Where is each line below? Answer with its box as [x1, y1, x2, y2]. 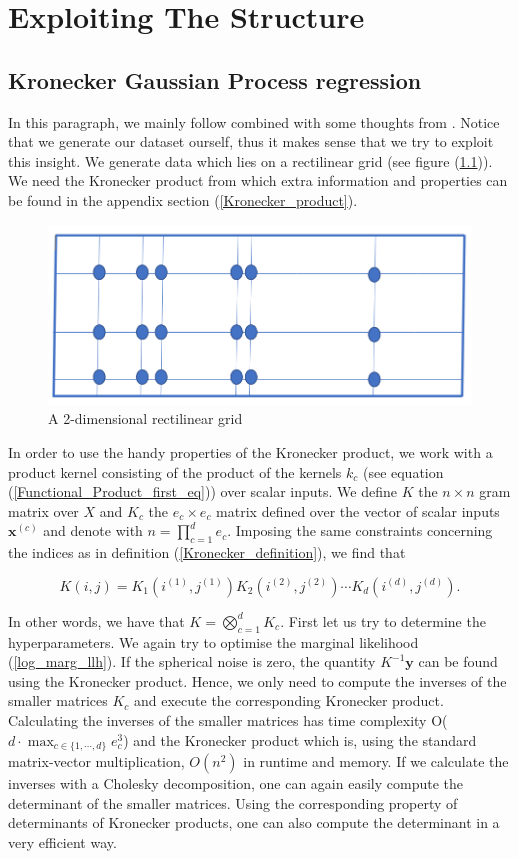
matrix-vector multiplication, [8, 751, 185, 772]
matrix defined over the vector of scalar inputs [216, 500, 500, 521]
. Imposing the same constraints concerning [227, 520, 493, 541]
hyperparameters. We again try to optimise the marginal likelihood [8, 631, 419, 652]
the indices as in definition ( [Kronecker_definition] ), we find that [8, 542, 406, 563]
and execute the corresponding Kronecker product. [134, 690, 444, 711]
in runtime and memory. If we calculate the [243, 751, 509, 772]
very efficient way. [8, 831, 117, 852]
